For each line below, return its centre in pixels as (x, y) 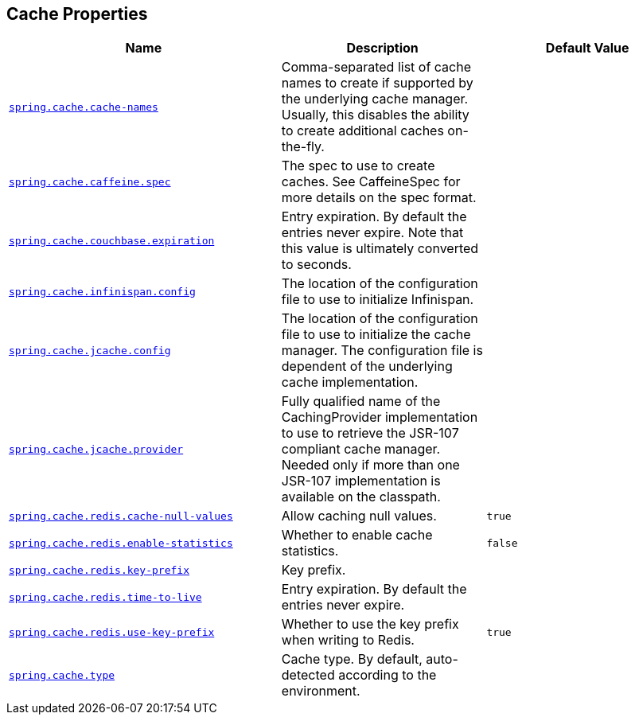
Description (382, 48)
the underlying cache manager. (375, 99)
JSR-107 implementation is (361, 481)
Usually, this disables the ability (375, 115)
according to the (388, 675)
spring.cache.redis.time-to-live (105, 597)
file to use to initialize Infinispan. (378, 300)
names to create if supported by (377, 83)
